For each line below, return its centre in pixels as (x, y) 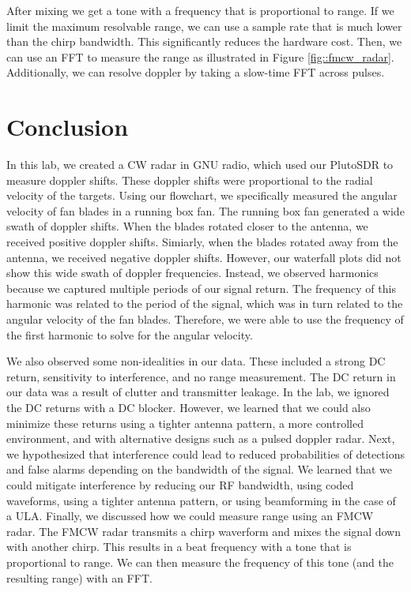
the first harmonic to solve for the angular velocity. (130, 334)
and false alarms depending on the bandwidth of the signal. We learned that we (200, 469)
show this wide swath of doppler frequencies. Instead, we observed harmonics (192, 273)
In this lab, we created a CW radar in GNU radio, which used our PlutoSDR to (200, 165)
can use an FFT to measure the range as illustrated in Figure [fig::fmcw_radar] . (200, 56)
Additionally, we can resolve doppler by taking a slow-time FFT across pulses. (196, 72)
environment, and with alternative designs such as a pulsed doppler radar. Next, (201, 438)
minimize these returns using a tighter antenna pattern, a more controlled (185, 423)
